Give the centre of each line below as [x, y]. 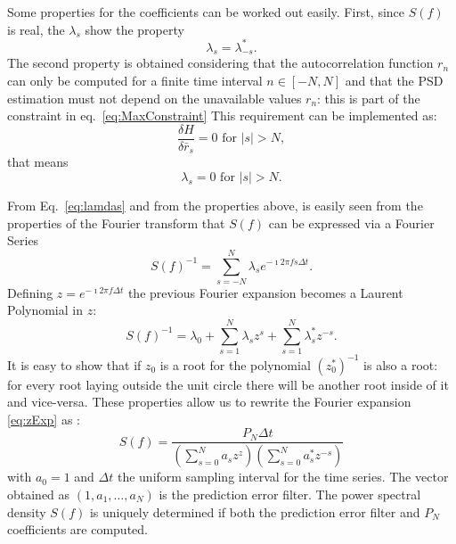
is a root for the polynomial [235, 364]
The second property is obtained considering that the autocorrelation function [220, 63]
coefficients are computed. [77, 529]
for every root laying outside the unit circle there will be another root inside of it [228, 384]
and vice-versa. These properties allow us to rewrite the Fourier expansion [209, 402]
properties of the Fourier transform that [116, 223]
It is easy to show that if [74, 364]
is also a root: [401, 364]
